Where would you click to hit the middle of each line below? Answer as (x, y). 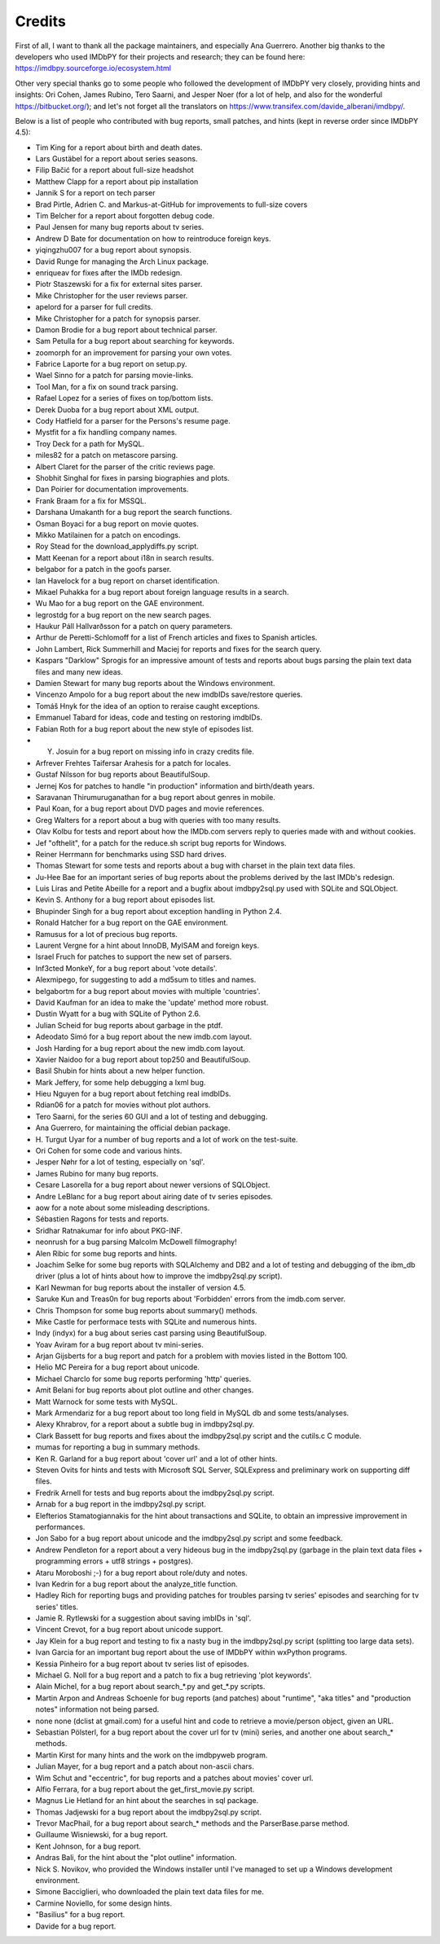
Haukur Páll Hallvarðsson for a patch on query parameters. (134, 627)
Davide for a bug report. (76, 1926)
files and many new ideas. (79, 671)
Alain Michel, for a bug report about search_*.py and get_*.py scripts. (150, 1687)
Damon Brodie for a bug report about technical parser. (126, 329)
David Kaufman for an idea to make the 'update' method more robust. (152, 1002)
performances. (60, 1527)
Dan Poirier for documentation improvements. (112, 490)
